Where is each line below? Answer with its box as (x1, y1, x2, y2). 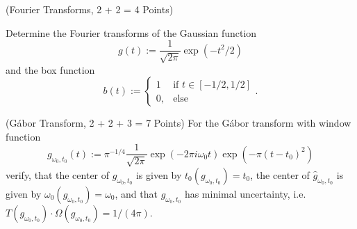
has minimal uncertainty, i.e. (184, 186, 306, 200)
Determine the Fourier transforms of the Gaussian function (6, 25, 257, 40)
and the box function (6, 62, 95, 77)
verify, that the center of (6, 167, 110, 182)
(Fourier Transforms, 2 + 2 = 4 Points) (6, 2, 174, 16)
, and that (115, 186, 158, 200)
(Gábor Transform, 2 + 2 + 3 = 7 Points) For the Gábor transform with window (6, 116, 351, 130)
